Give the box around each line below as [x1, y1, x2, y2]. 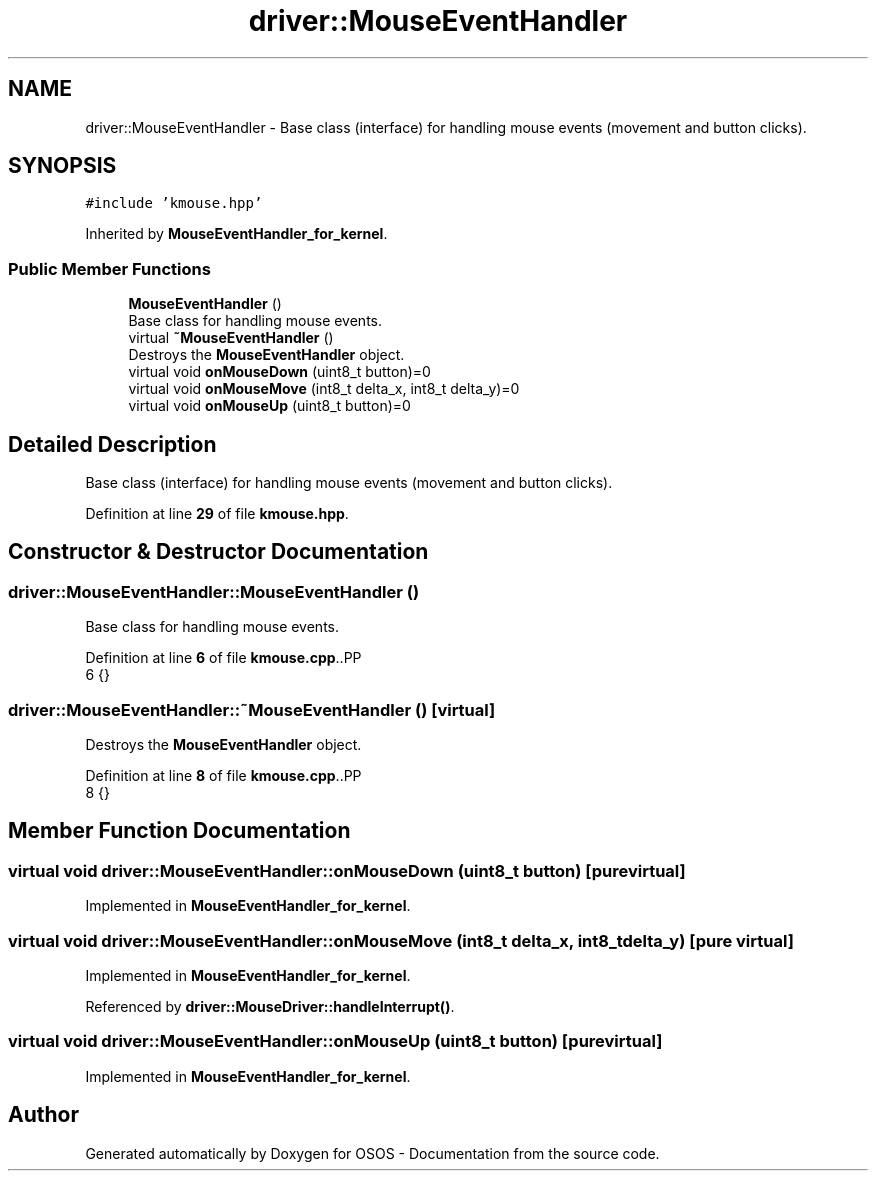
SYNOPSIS [8, 153, 117, 179]
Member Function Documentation [8, 818, 351, 844]
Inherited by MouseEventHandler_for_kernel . [85, 225, 388, 243]
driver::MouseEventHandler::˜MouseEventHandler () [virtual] [8, 699, 496, 720]
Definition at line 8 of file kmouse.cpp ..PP [85, 767, 362, 784]
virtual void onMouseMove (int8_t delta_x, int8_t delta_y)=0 [128, 380, 520, 398]
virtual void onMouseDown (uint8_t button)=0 [128, 363, 431, 381]
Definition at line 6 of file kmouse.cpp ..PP [85, 649, 362, 667]
